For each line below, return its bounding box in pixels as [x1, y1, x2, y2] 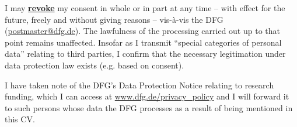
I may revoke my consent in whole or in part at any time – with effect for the [5, 2, 285, 13]
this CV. [5, 113, 35, 125]
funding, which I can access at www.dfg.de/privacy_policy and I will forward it [5, 90, 289, 102]
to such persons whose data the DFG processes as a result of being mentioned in [5, 101, 293, 114]
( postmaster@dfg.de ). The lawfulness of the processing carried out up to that [5, 25, 280, 37]
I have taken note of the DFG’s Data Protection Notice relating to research [5, 78, 274, 91]
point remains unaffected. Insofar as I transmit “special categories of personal [5, 36, 282, 48]
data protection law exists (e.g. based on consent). [5, 59, 184, 71]
